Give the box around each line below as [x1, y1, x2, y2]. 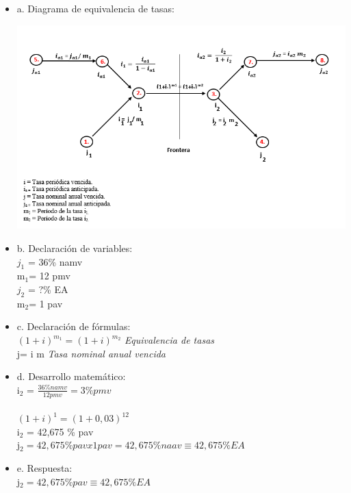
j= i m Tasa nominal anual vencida [16, 346, 166, 360]
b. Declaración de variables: [16, 241, 133, 255]
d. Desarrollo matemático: [16, 369, 126, 383]
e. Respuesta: [16, 461, 73, 475]
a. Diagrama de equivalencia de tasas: [16, 1, 174, 15]
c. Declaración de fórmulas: [16, 319, 131, 333]
